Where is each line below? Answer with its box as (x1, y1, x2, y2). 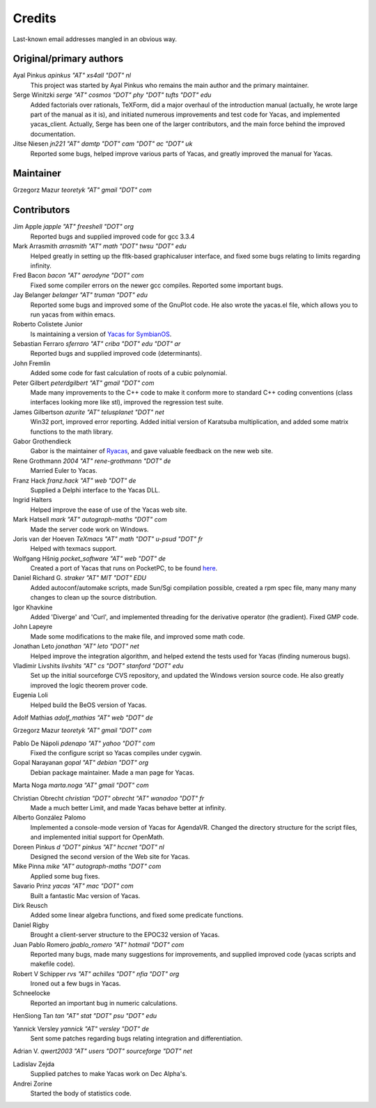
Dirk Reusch (13, 901, 48, 909)
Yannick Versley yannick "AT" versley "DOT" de (13, 1024, 150, 1033)
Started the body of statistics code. (30, 1088, 132, 1098)
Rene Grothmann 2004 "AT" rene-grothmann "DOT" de (13, 457, 171, 465)
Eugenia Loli (13, 691, 48, 699)
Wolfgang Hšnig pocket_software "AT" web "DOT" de (13, 554, 166, 563)
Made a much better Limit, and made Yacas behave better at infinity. (30, 804, 226, 812)
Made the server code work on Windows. (30, 525, 149, 533)
